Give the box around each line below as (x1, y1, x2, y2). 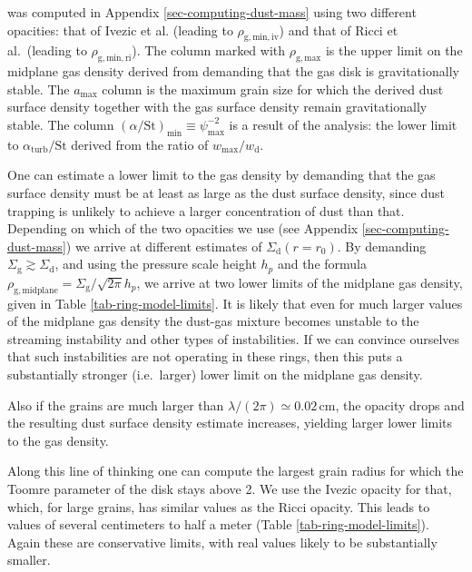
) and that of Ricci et (279, 20, 398, 39)
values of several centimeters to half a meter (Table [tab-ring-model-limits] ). (7, 515, 429, 534)
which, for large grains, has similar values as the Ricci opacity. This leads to (7, 497, 430, 516)
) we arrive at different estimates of (65, 236, 262, 255)
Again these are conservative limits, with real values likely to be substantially (7, 532, 438, 551)
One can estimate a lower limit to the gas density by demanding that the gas (7, 165, 436, 184)
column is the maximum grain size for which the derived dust (102, 79, 444, 98)
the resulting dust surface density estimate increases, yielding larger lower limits (7, 413, 453, 432)
